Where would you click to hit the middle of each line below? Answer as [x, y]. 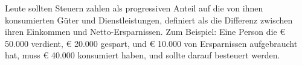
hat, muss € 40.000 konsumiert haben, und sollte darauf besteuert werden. [143, 55]
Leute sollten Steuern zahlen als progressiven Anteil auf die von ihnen [134, 8]
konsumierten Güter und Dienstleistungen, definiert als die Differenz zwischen [149, 20]
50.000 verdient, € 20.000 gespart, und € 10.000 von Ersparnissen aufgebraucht [151, 43]
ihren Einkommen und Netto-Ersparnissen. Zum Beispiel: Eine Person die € [145, 32]
